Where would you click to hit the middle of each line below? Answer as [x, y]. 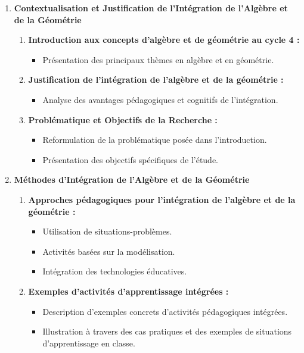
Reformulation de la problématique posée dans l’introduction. [155, 140]
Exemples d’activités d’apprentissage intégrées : [128, 291]
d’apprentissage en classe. [89, 343]
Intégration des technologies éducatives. [115, 271]
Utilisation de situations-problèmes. [107, 231]
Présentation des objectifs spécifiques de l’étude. [131, 159]
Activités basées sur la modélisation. [109, 251]
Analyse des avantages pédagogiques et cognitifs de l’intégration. [160, 99]
